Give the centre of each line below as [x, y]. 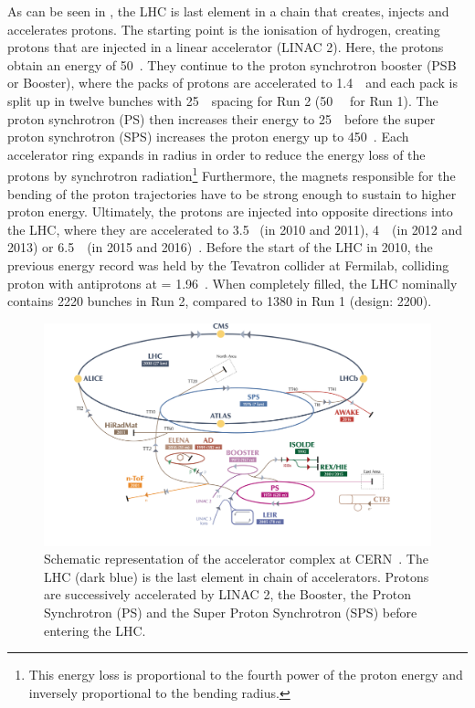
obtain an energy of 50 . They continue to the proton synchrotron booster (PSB [232, 64]
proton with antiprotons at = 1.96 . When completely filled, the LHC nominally [232, 283]
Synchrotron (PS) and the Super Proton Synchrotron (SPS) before [231, 612]
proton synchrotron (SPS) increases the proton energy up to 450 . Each [208, 137]
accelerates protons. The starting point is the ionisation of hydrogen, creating [224, 29]
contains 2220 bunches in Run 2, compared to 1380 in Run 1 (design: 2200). [220, 301]
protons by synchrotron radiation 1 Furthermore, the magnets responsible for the [232, 174]
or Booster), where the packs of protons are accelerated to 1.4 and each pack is [233, 83]
